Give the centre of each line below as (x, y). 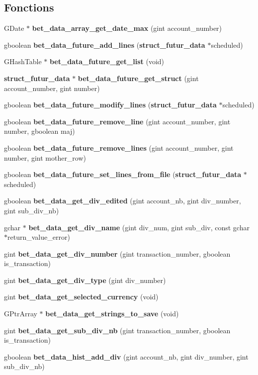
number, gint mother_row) (45, 157)
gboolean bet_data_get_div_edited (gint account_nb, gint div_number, (123, 201)
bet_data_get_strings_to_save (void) (112, 314)
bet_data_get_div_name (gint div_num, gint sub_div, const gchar (139, 227)
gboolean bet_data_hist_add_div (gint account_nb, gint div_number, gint (126, 356)
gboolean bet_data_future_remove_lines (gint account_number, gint (119, 147)
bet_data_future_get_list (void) (107, 61)
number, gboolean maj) (40, 131)
